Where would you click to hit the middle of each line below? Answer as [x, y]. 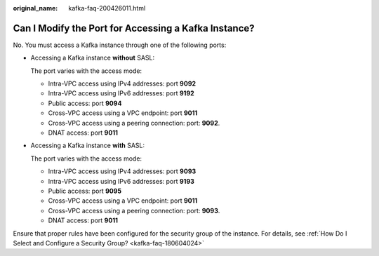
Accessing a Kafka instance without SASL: [92, 58]
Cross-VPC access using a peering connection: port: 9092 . [134, 123]
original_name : [35, 8]
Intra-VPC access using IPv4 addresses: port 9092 [122, 83]
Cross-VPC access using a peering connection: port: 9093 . [134, 210]
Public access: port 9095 [85, 191]
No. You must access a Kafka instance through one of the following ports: [120, 45]
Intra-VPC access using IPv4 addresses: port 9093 [122, 171]
